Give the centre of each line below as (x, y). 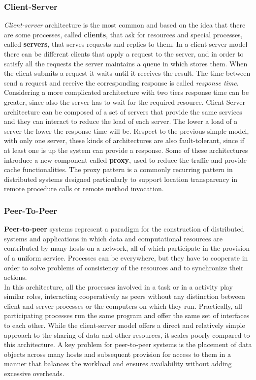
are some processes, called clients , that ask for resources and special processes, (123, 34)
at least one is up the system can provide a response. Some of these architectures (126, 150)
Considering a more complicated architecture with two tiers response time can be (127, 92)
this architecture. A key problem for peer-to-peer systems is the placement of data (128, 344)
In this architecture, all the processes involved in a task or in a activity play (118, 286)
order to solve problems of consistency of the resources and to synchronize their (124, 267)
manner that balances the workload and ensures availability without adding (118, 364)
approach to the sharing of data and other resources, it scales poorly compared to (127, 335)
